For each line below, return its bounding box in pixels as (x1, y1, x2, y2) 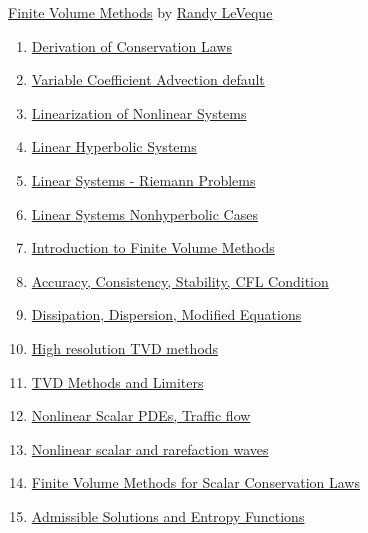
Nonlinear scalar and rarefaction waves (31, 438, 269, 459)
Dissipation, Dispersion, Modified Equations (31, 304, 302, 325)
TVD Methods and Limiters (31, 371, 204, 392)
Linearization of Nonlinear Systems (31, 102, 247, 123)
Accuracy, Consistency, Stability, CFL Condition (31, 270, 329, 291)
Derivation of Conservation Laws (31, 35, 232, 56)
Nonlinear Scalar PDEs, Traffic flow (31, 405, 251, 426)
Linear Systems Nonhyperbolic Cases (31, 203, 258, 224)
